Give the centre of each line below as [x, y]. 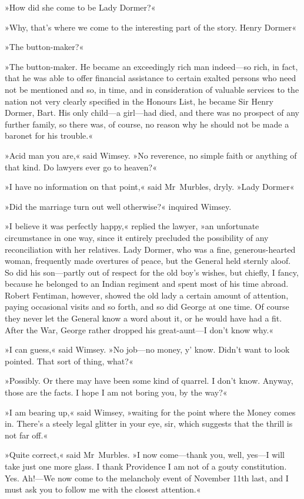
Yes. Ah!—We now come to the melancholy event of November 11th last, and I [147, 478]
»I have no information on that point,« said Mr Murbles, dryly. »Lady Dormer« [150, 187]
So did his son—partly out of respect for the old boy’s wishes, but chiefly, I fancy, [152, 272]
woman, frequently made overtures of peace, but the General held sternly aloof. [148, 261]
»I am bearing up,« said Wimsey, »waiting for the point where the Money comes [150, 412]
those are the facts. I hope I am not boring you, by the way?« [116, 392]
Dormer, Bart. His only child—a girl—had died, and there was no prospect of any [152, 113]
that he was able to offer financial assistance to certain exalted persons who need [151, 78]
